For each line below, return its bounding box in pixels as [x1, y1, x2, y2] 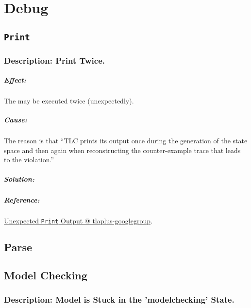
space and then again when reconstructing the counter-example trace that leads [4, 145, 241, 155]
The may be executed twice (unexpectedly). [4, 96, 134, 106]
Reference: [4, 194, 40, 205]
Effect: [4, 75, 26, 85]
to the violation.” [4, 154, 54, 165]
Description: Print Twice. [4, 54, 105, 66]
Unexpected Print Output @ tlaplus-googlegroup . [4, 215, 152, 225]
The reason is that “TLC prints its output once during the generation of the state [4, 136, 248, 146]
